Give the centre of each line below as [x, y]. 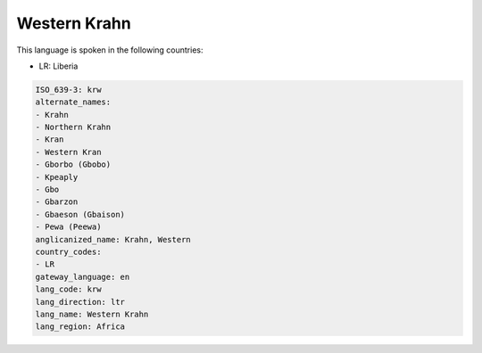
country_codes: [68, 252]
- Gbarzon [57, 202]
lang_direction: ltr [80, 302]
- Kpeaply [57, 177]
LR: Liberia [58, 66]
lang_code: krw [68, 289]
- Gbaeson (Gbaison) [80, 214]
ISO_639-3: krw [68, 90]
